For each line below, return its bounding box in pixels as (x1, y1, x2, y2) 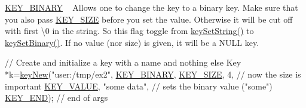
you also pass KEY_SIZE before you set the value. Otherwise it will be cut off (5, 13, 293, 25)
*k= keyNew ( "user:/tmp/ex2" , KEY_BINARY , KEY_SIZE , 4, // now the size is (5, 67, 301, 80)
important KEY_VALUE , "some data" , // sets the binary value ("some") (5, 79, 273, 92)
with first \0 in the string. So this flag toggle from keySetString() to (5, 24, 254, 37)
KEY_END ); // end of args (5, 91, 108, 104)
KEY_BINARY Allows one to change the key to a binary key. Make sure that (5, 1, 298, 13)
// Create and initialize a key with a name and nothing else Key (5, 56, 241, 69)
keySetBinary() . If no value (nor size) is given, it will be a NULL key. (5, 36, 259, 48)
